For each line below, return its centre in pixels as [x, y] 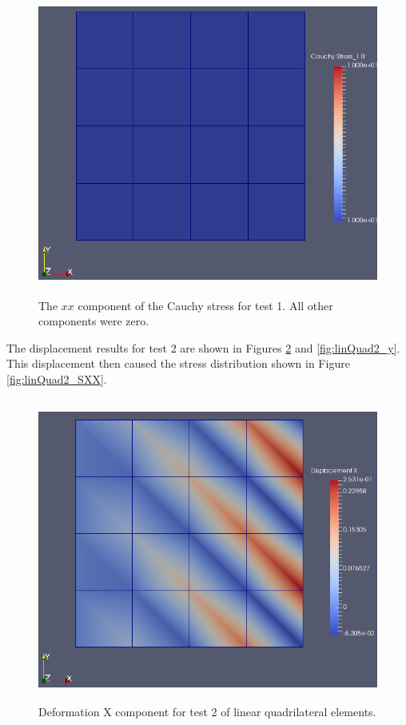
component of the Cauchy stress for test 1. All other [205, 305]
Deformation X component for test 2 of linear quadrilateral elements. [207, 712]
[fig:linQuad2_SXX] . [57, 378]
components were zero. [94, 321]
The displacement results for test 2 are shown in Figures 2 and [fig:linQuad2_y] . [203, 347]
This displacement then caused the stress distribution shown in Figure [178, 363]
